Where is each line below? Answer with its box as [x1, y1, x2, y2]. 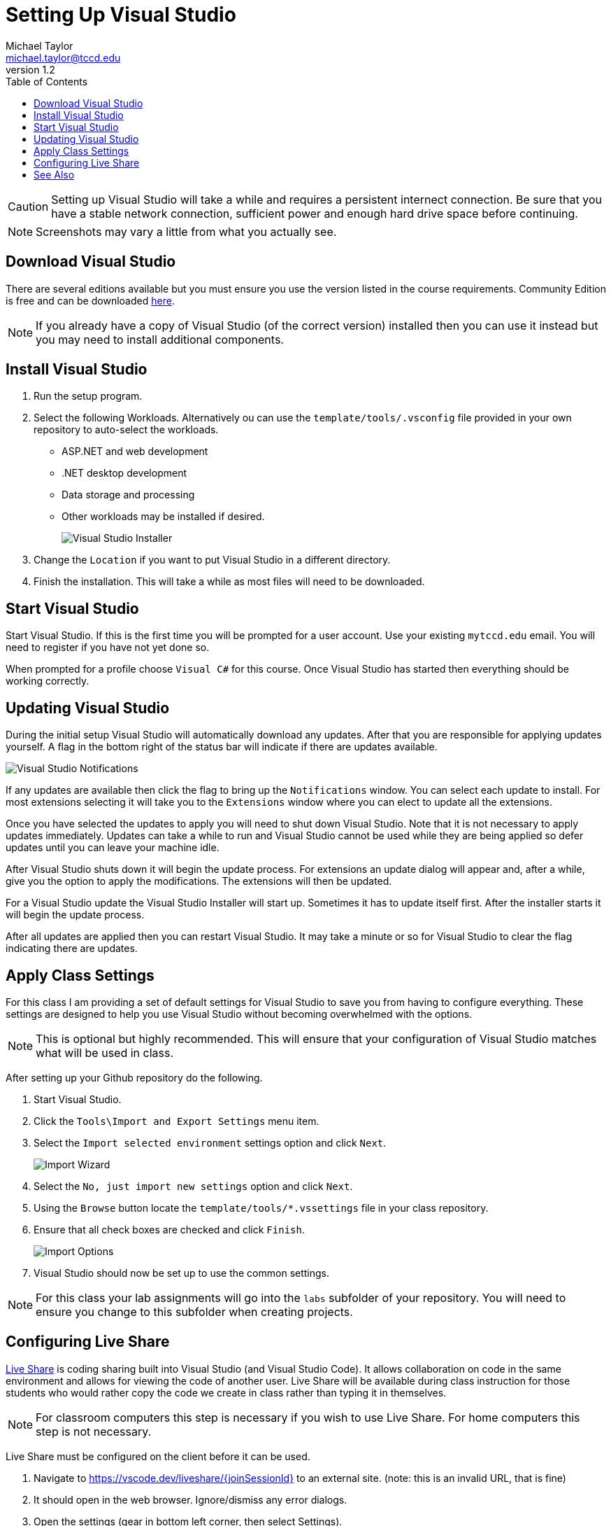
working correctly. [6, 675, 89, 687]
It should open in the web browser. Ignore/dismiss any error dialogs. [34, 1493, 347, 1506]
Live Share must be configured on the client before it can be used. [6, 1450, 310, 1462]
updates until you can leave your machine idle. [6, 841, 220, 854]
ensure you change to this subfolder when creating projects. [36, 1304, 353, 1319]
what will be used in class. [36, 1045, 174, 1060]
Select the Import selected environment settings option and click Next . [34, 1136, 387, 1149]
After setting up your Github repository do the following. [6, 1071, 263, 1084]
